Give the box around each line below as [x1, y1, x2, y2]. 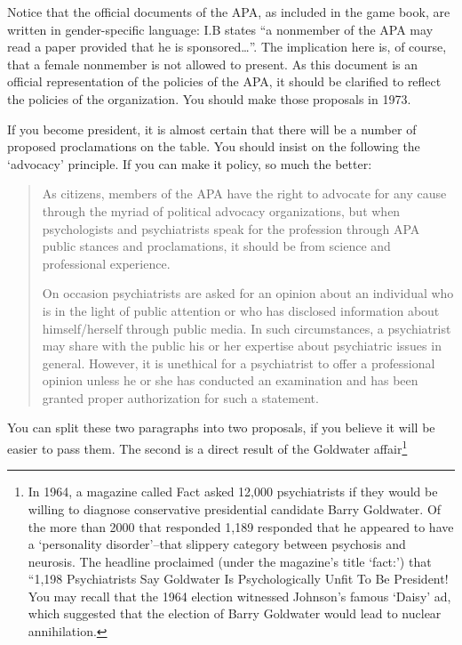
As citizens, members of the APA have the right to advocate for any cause [42, 184, 447, 203]
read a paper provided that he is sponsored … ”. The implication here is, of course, [7, 37, 447, 56]
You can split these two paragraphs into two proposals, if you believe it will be [7, 418, 435, 437]
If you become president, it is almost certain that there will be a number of [7, 119, 417, 138]
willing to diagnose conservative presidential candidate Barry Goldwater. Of [28, 499, 442, 518]
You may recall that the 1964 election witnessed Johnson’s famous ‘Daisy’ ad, [28, 586, 451, 605]
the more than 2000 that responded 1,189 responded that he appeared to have [28, 517, 454, 536]
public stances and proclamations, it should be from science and [42, 237, 391, 255]
